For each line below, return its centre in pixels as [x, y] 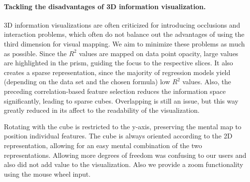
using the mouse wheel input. [47, 174]
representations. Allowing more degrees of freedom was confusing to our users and [125, 155]
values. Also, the [207, 82]
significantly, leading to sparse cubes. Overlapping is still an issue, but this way [121, 100]
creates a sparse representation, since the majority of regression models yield [117, 72]
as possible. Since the [35, 53]
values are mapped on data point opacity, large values [159, 53]
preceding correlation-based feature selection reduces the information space [115, 91]
